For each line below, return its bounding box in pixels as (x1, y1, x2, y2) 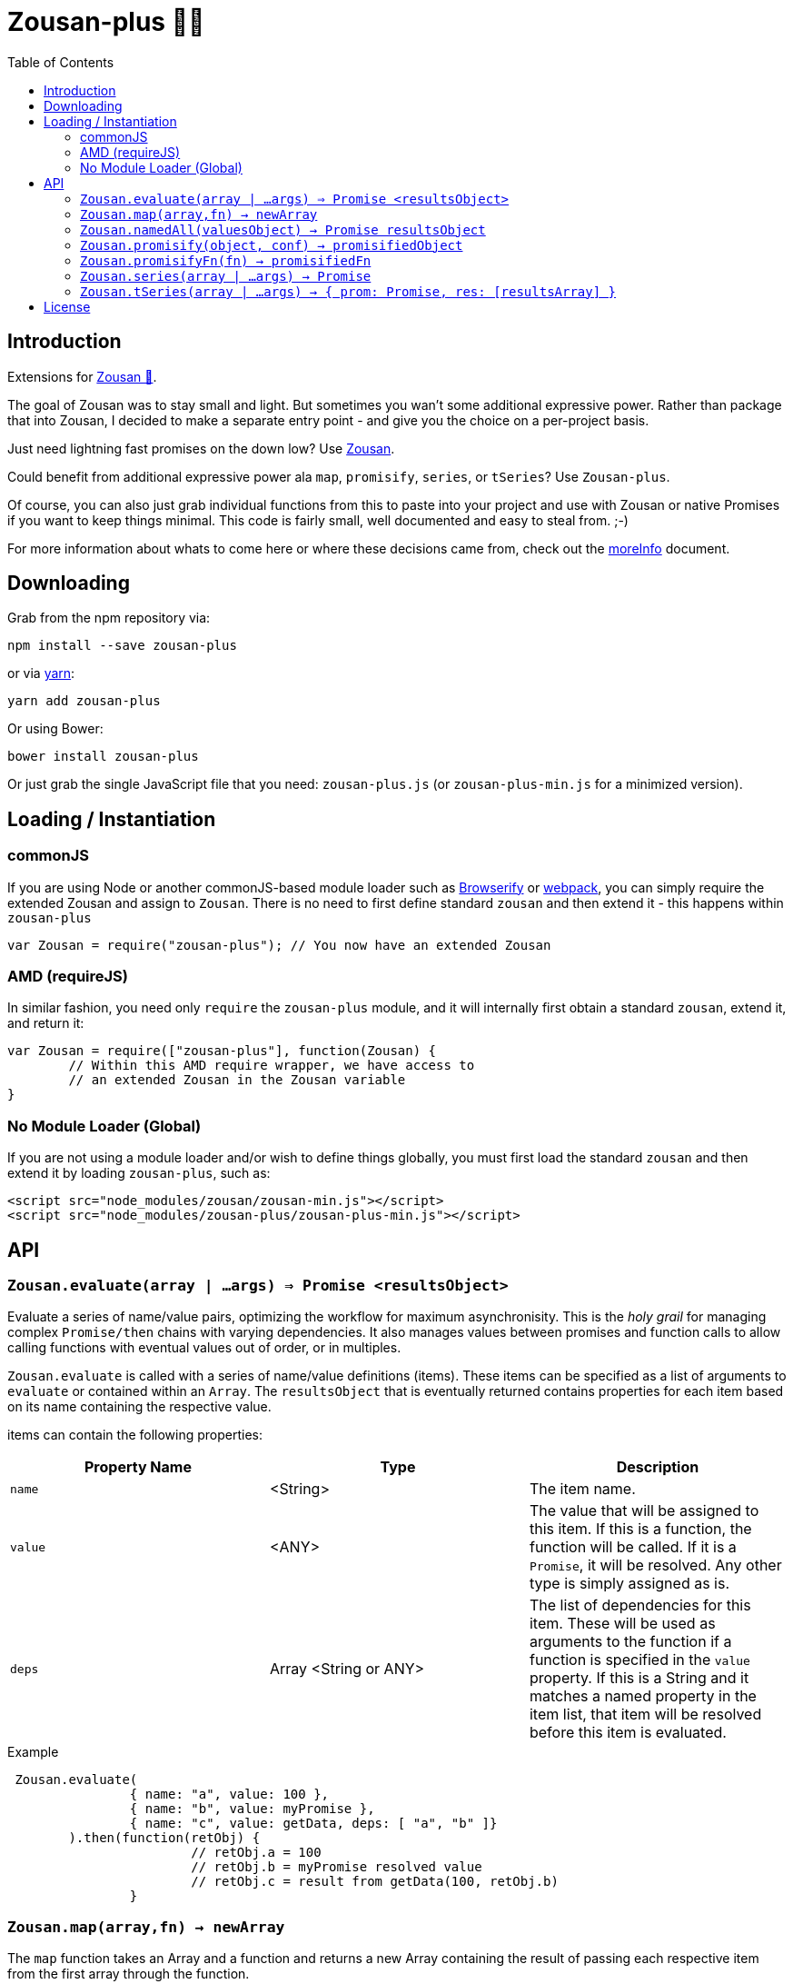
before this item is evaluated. (529, 1723, 727, 1742)
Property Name (84, 1458, 192, 1477)
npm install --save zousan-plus (7, 638, 237, 653)
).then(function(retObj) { (68, 1830, 261, 1846)
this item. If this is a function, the (529, 1520, 752, 1539)
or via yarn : (7, 665, 75, 682)
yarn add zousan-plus (7, 693, 161, 709)
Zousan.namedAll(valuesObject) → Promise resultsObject (80, 222, 486, 237)
